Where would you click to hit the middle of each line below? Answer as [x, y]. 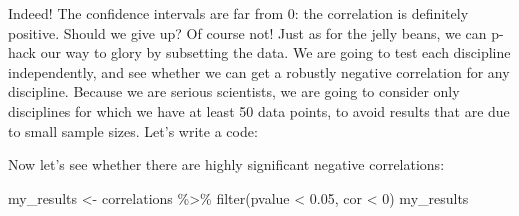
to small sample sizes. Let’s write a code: [133, 130]
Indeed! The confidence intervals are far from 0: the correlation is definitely [238, 13]
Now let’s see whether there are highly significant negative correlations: [226, 164]
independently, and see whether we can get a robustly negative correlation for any [259, 71]
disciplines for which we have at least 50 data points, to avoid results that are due [259, 110]
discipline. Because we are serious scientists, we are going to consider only [234, 91]
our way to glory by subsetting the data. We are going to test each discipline [275, 52]
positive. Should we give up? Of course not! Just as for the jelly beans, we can [247, 32]
